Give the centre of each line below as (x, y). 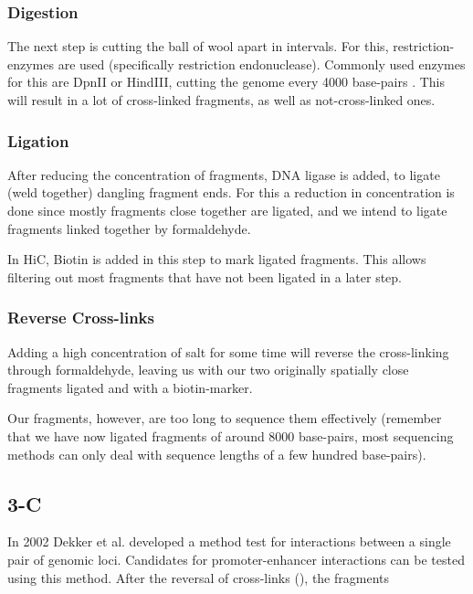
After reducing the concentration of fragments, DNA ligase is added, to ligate (224, 174)
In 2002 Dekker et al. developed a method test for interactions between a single (229, 541)
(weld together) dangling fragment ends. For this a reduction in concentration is (231, 192)
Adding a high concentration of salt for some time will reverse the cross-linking (228, 351)
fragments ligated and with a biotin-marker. (130, 387)
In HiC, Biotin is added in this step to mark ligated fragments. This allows (217, 259)
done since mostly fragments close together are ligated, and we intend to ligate (227, 210)
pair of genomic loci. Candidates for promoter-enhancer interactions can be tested (236, 559)
